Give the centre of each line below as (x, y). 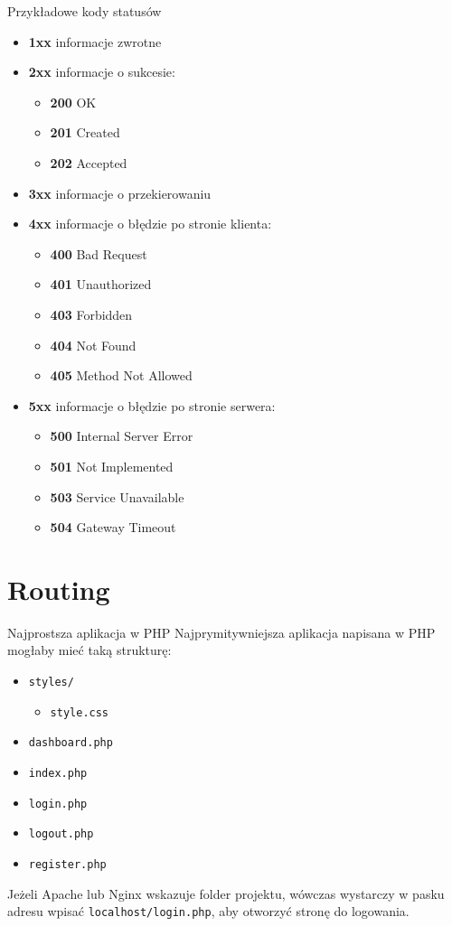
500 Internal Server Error (122, 436)
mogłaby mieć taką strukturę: (89, 650)
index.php (58, 773)
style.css (80, 712)
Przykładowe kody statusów (85, 11)
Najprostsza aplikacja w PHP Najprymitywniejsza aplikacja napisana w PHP (221, 632)
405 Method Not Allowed (121, 375)
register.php (67, 864)
